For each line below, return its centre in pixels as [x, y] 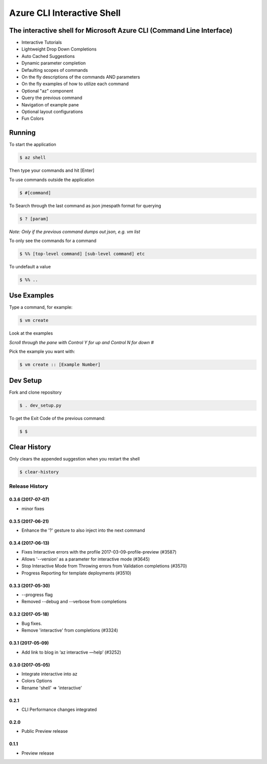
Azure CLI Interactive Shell [65, 13]
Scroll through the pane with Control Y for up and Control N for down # [82, 342]
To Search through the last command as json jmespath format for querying [85, 205]
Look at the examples [31, 333]
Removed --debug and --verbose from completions [74, 602]
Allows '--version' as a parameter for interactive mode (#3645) [86, 559]
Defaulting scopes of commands [55, 70]
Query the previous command [52, 98]
